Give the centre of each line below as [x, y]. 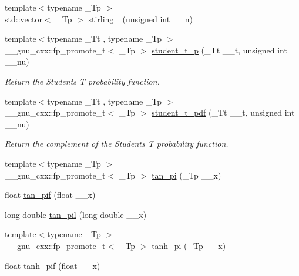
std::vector [23, 18]
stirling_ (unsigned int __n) [141, 18]
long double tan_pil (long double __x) [76, 214]
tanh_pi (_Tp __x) [189, 245]
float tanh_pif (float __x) [53, 265]
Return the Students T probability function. [82, 81]
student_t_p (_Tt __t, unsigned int [219, 50]
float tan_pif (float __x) [50, 195]
